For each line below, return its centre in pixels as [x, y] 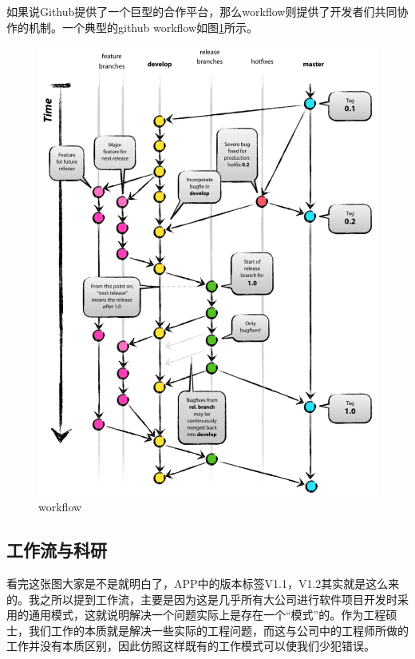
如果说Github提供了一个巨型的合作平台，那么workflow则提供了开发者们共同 [202, 11]
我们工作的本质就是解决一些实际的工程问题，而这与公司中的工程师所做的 [218, 630]
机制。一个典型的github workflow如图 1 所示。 [143, 27]
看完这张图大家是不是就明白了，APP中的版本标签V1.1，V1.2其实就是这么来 [203, 583]
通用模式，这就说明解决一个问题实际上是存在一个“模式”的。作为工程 [207, 615]
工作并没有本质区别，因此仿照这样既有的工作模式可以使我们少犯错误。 [191, 646]
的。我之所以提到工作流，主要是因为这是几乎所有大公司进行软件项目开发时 [202, 599]
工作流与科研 [57, 550]
